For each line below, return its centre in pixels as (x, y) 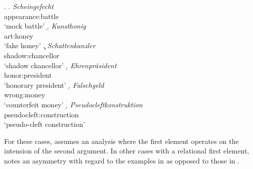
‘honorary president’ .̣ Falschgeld (54, 84)
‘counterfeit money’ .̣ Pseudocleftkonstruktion (73, 104)
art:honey (19, 35)
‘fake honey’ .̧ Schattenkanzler (50, 45)
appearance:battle (31, 16)
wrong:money (25, 95)
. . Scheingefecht (29, 6)
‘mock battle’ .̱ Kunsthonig (45, 26)
